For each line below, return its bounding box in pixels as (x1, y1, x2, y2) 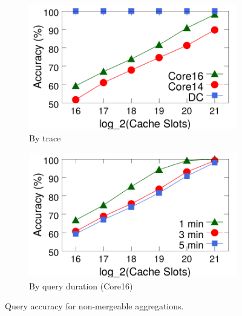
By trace (29, 131, 61, 144)
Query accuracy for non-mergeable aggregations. (5, 300, 184, 312)
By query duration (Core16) (29, 279, 133, 292)
